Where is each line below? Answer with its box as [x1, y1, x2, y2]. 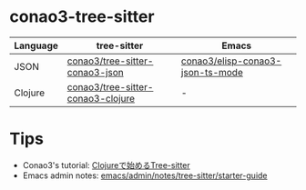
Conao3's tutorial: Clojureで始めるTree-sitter [22, 159, 191, 170]
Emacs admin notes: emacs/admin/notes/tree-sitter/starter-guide [22, 170, 268, 181]
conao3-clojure [66, 92, 135, 105]
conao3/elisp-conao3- [180, 55, 282, 67]
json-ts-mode [180, 65, 243, 78]
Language [14, 39, 59, 52]
